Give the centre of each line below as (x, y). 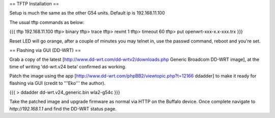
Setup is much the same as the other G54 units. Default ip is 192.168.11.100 (87, 13)
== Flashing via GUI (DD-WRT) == (45, 50)
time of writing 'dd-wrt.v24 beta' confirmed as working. (68, 66)
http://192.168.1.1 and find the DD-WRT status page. (63, 108)
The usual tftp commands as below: (47, 22)
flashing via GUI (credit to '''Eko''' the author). (58, 83)
